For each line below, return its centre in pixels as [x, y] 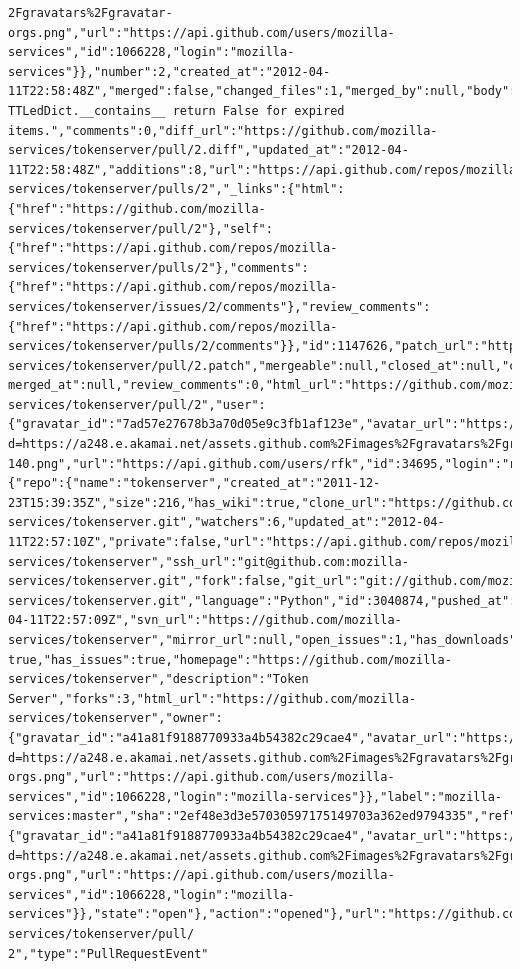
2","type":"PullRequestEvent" [108, 953]
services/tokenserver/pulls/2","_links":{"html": [176, 189]
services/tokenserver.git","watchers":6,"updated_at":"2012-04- [226, 522]
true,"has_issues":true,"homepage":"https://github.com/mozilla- [230, 659]
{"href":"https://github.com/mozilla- [137, 208]
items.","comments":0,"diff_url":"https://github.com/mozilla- [223, 130]
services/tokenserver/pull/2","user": [137, 404]
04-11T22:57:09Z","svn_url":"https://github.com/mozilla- [205, 620]
